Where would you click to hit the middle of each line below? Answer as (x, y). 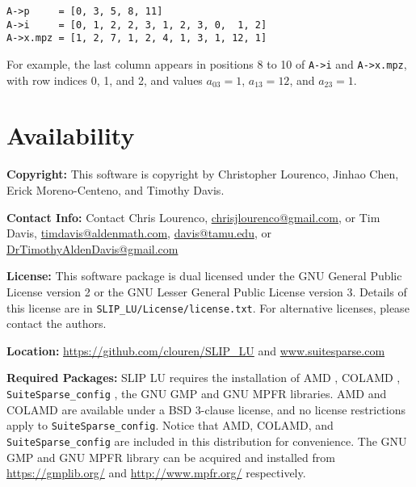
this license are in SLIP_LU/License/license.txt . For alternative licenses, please (208, 307)
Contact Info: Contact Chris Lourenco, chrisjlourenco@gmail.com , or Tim (193, 217)
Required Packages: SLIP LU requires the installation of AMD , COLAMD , (204, 378)
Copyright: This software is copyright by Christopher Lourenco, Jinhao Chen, (203, 174)
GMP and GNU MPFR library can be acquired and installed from (171, 457)
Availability (71, 135)
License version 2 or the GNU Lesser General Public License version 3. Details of (207, 291)
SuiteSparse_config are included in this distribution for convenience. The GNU (207, 441)
